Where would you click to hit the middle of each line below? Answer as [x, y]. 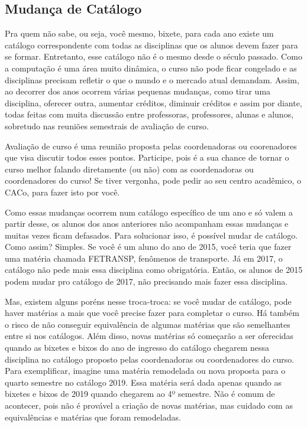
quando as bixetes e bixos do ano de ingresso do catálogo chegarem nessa [137, 348]
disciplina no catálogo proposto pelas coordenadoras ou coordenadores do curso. [150, 359]
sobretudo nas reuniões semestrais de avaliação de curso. [107, 126]
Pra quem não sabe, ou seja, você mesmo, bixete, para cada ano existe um [139, 33]
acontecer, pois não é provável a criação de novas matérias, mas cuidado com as [149, 405]
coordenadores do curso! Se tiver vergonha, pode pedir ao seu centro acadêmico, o [153, 180]
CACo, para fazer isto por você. [62, 192]
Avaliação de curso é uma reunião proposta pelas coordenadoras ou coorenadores [151, 146]
